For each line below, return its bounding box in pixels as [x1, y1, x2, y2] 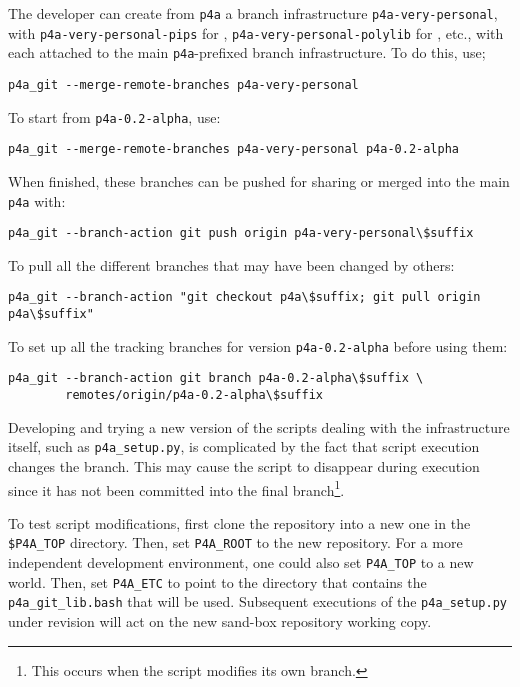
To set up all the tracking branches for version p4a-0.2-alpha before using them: [8, 335, 508, 356]
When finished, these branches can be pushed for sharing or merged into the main [8, 170, 510, 191]
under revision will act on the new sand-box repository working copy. [8, 611, 432, 632]
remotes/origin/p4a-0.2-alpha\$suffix [65, 388, 323, 403]
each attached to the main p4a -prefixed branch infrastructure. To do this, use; [8, 42, 486, 63]
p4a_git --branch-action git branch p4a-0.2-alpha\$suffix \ [8, 371, 424, 386]
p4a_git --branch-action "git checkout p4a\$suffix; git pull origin [8, 290, 481, 305]
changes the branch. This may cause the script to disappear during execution [8, 455, 480, 476]
